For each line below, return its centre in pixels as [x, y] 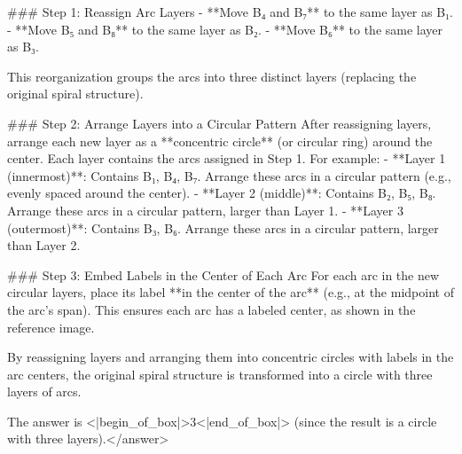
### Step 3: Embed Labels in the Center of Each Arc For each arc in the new [223, 274]
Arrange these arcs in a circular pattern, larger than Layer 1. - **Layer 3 [205, 210]
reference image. [51, 327]
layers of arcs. [44, 391]
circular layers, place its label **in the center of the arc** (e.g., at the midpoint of [231, 292]
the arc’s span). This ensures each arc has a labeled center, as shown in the [211, 309]
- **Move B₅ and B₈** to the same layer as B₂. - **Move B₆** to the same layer [225, 29]
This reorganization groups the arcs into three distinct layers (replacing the [212, 76]
